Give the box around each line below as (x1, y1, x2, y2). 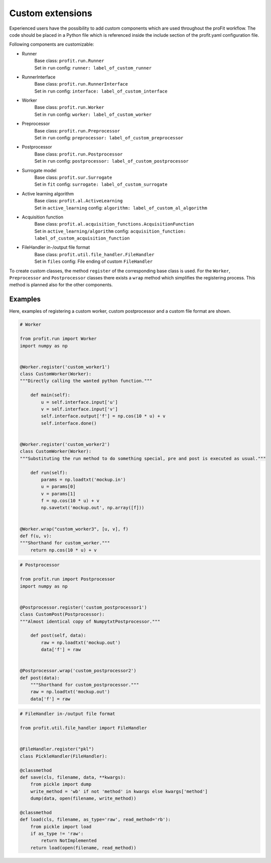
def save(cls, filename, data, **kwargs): (20, 774, 126, 780)
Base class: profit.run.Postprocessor (34, 151, 123, 157)
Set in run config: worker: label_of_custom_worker (34, 111, 152, 117)
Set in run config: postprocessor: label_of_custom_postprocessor (34, 158, 189, 164)
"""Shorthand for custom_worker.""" (20, 540, 110, 546)
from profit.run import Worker (20, 336, 97, 342)
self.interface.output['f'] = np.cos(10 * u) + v (41, 413, 166, 419)
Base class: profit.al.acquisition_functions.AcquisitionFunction (34, 221, 194, 227)
